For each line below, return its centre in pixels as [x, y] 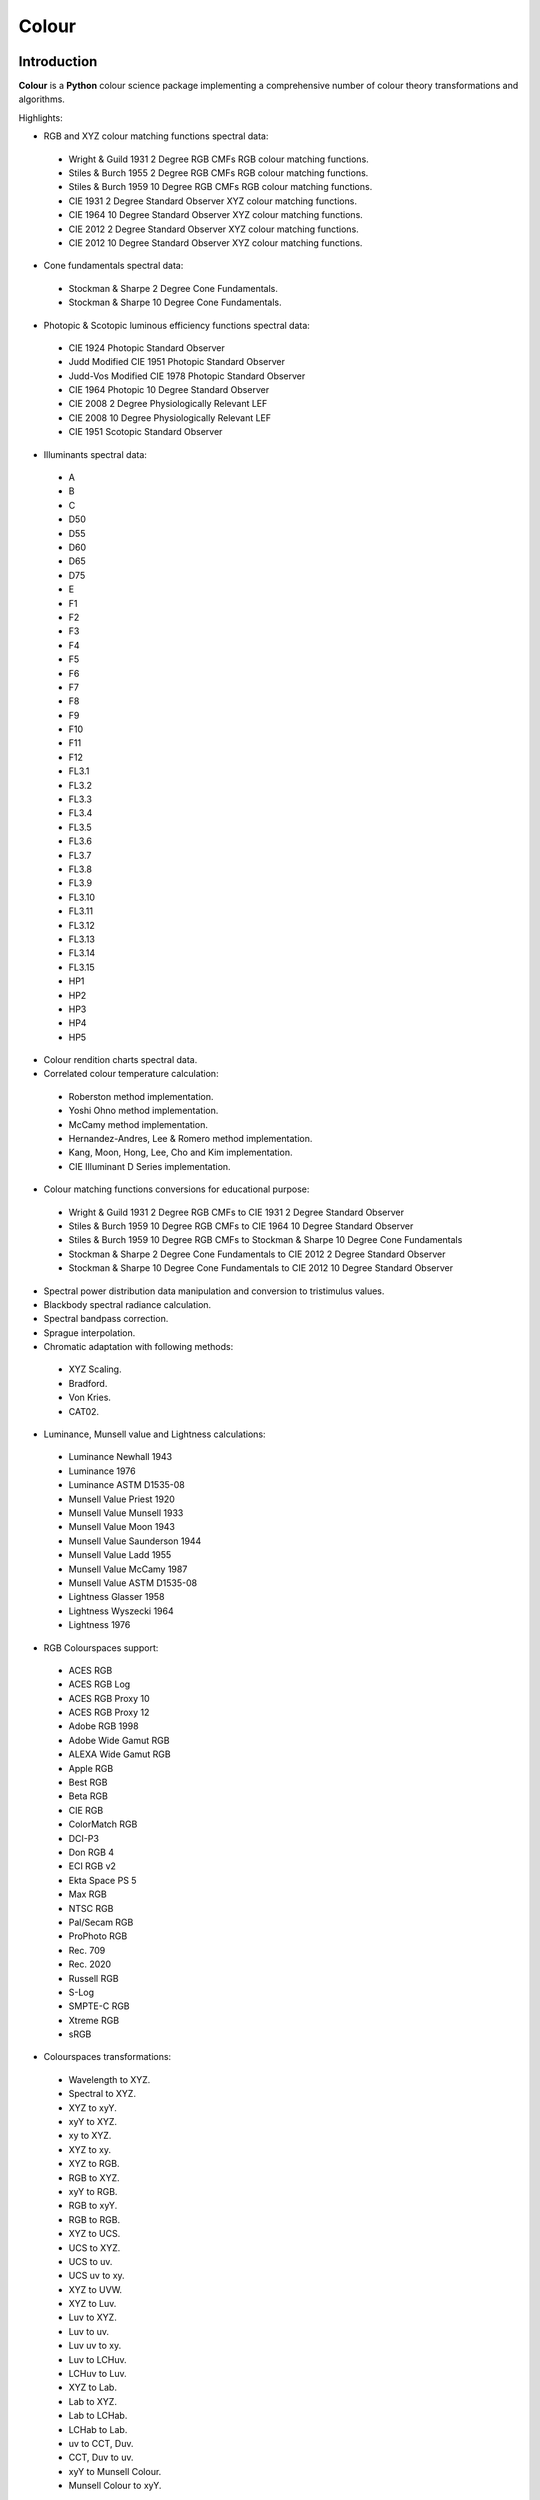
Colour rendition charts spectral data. [120, 1060]
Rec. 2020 [90, 1964]
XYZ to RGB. [94, 2164]
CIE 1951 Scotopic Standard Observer [145, 432]
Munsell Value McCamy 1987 [128, 1569]
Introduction [58, 61]
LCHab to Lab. [98, 2429]
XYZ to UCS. [94, 2234]
